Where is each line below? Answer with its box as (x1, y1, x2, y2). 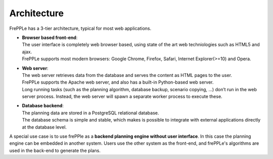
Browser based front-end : (22, 34, 78, 41)
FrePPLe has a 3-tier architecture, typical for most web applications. (9, 25, 152, 31)
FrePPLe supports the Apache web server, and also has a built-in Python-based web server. (22, 79, 214, 86)
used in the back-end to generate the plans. (9, 147, 101, 153)
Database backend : (22, 103, 64, 109)
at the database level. (22, 124, 67, 130)
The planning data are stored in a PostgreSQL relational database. (22, 109, 159, 116)
